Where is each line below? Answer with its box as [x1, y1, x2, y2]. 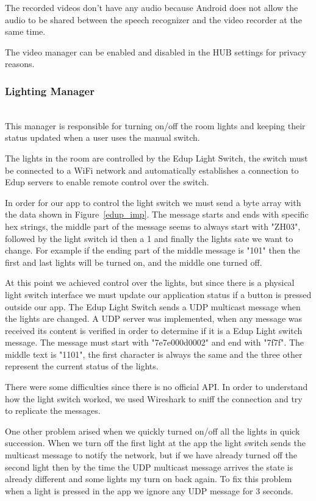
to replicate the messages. [5, 404, 101, 417]
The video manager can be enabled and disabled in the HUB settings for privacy [5, 45, 306, 58]
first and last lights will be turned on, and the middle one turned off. [5, 255, 262, 268]
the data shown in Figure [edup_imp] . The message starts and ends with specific [5, 208, 309, 221]
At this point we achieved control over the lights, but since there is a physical [5, 276, 295, 289]
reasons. [5, 57, 35, 70]
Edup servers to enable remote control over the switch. [5, 176, 209, 188]
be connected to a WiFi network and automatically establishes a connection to [5, 163, 299, 176]
